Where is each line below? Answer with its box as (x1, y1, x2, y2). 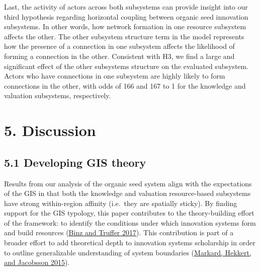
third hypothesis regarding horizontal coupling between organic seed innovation (4, 11, 248, 22)
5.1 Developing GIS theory (4, 154, 146, 170)
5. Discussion (4, 120, 96, 141)
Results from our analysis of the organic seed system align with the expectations (4, 178, 252, 188)
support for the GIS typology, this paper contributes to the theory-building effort (4, 208, 254, 218)
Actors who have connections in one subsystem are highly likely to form (4, 71, 225, 81)
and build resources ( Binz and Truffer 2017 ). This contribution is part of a (4, 227, 234, 238)
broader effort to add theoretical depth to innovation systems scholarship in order (4, 237, 255, 248)
